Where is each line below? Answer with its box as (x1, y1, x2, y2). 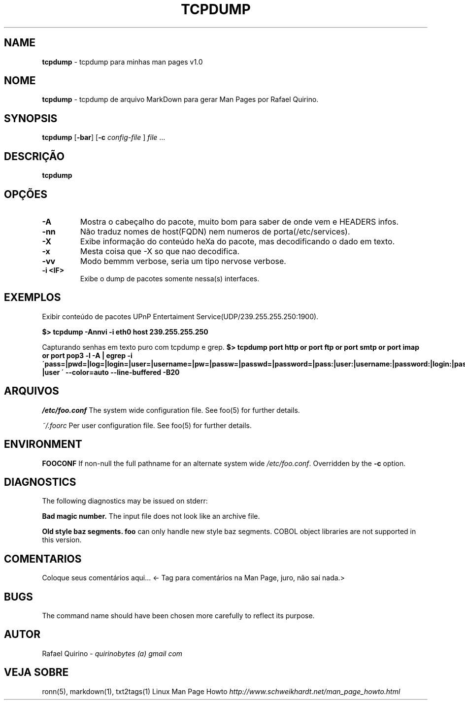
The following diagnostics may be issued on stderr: (42, 497, 208, 505)
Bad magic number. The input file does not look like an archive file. (42, 512, 260, 521)
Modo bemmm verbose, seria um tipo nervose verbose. (80, 256, 286, 266)
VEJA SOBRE (4, 666, 69, 679)
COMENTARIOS (4, 552, 82, 565)
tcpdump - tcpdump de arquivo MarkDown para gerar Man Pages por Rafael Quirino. (42, 95, 319, 104)
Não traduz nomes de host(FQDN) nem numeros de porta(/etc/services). (80, 226, 350, 236)
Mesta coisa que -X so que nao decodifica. (80, 246, 240, 256)
